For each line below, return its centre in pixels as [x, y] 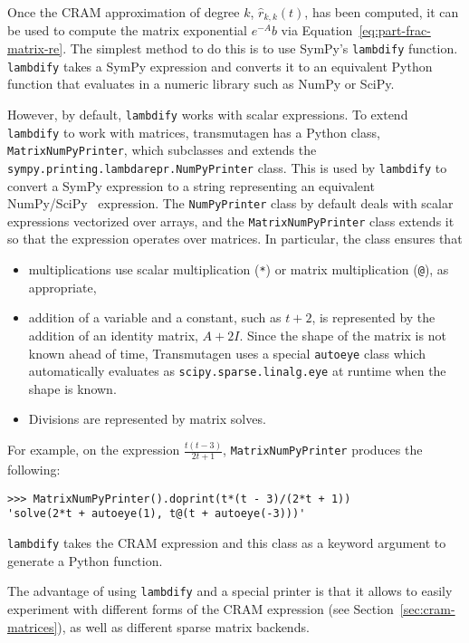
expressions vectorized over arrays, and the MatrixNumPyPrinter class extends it [231, 221]
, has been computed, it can [382, 12]
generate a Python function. [85, 560]
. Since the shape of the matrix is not [343, 335]
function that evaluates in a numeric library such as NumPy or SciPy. [201, 84]
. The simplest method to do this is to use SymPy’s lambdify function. [260, 48]
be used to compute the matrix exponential [127, 30]
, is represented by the [373, 317]
